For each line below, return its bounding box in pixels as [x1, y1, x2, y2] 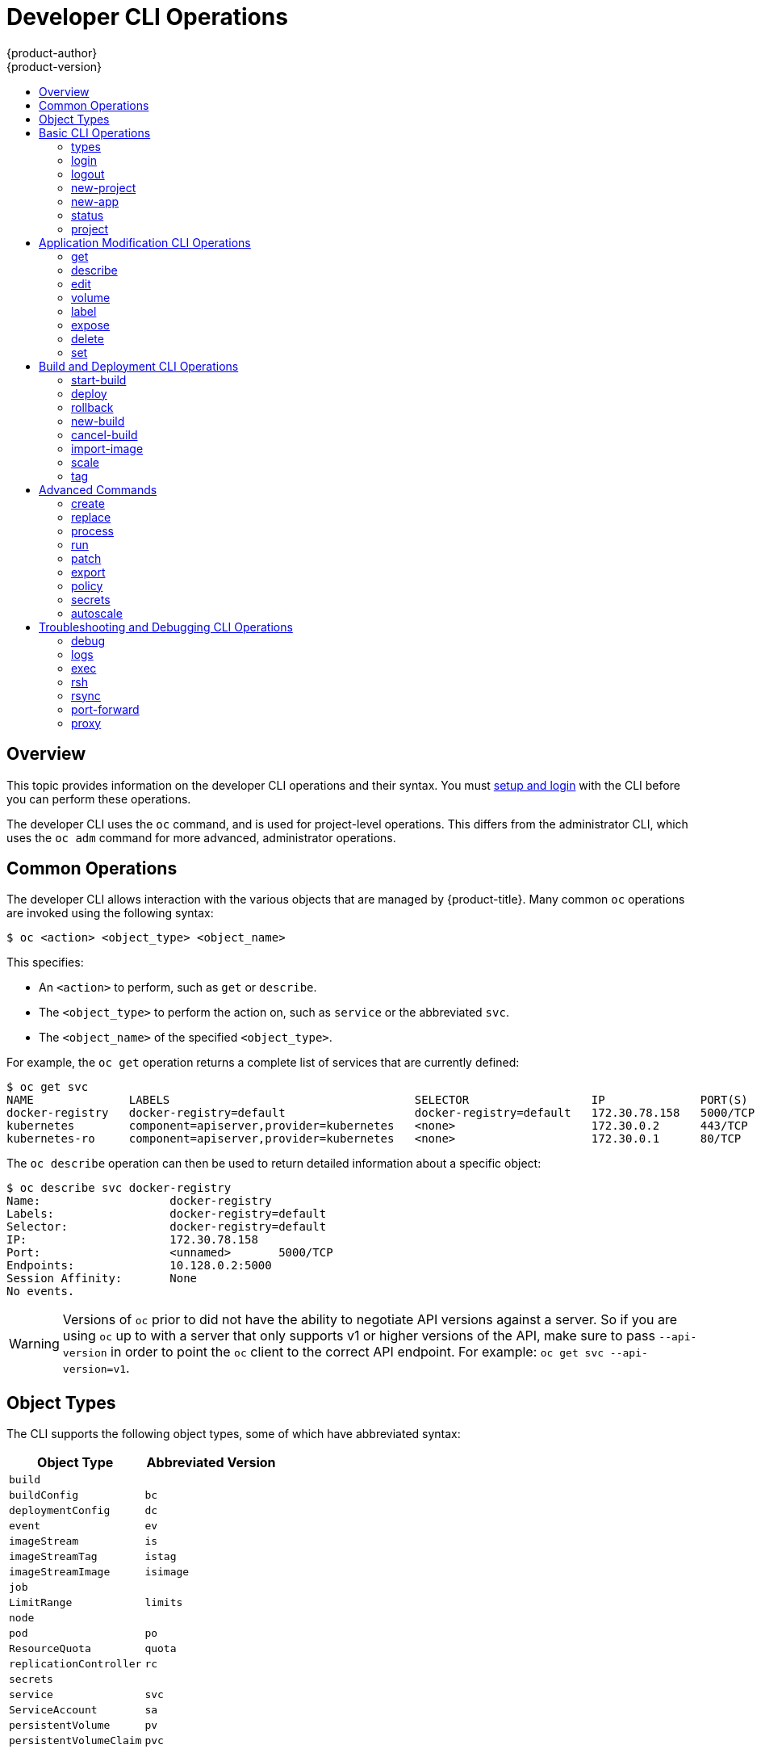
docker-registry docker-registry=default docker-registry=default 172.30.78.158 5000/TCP [6, 1106, 755, 1120]
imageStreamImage [9, 1566, 111, 1579]
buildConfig [9, 1489, 79, 1502]
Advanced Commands [39, 482, 157, 497]
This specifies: [6, 955, 84, 970]
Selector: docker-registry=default [6, 1220, 327, 1234]
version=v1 [62, 1363, 127, 1376]
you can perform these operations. [6, 791, 191, 806]
